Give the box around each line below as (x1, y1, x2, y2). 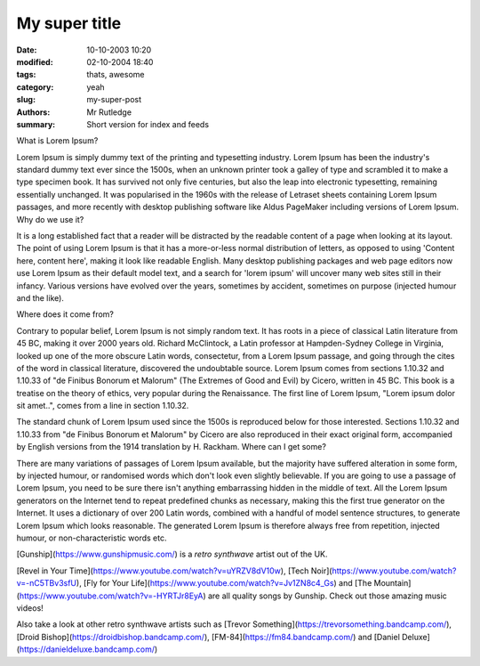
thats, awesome (86, 69, 145, 80)
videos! (16, 602, 44, 613)
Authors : (16, 107, 51, 118)
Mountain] (373, 578, 412, 589)
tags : (16, 69, 36, 80)
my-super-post (86, 94, 142, 105)
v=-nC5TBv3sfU (16, 578, 77, 589)
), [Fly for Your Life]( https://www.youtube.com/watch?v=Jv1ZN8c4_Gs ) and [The (76, 578, 372, 589)
